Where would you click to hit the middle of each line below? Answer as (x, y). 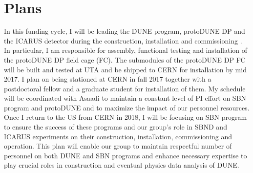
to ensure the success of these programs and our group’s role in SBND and (116, 127)
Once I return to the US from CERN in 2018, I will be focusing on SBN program (126, 117)
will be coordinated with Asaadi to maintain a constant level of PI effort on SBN (125, 98)
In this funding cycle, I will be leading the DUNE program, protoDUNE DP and (125, 31)
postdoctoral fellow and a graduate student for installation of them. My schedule (125, 88)
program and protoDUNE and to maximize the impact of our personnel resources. (127, 107)
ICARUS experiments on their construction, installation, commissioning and (118, 136)
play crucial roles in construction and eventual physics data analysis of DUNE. (122, 165)
